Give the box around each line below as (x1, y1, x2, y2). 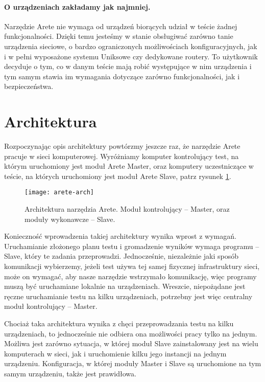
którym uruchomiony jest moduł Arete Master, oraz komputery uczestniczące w (4, 161, 254, 171)
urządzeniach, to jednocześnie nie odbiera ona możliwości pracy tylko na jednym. (4, 328, 257, 339)
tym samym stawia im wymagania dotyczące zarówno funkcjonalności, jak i (4, 71, 240, 81)
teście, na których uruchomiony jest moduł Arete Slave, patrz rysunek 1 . (4, 170, 231, 181)
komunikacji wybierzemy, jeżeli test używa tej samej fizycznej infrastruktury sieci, (4, 261, 260, 272)
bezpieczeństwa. (4, 81, 54, 92)
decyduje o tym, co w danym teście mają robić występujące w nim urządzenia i (4, 61, 252, 72)
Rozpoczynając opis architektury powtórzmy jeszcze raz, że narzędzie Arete (4, 141, 240, 151)
